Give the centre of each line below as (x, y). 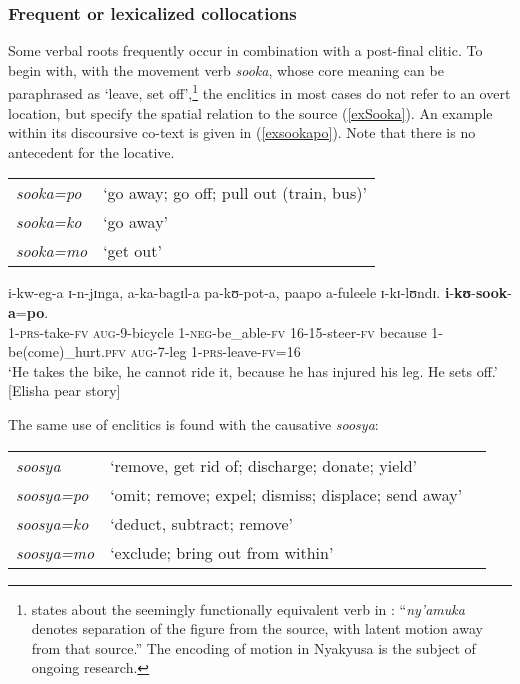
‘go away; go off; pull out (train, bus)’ (235, 193)
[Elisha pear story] (64, 390)
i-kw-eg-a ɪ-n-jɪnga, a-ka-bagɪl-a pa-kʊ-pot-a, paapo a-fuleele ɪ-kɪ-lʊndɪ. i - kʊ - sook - (260, 292)
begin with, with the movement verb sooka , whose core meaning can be (226, 69)
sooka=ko (49, 222)
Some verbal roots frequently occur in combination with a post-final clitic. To (245, 50)
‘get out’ (132, 251)
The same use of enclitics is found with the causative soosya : (193, 424)
